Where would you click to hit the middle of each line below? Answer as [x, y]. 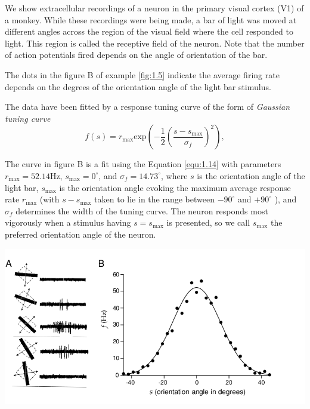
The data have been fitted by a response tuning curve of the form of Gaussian [148, 107]
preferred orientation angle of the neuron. [80, 234]
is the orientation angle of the [251, 175]
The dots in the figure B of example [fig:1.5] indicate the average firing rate [142, 74]
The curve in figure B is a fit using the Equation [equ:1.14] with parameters [143, 164]
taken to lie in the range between [154, 199]
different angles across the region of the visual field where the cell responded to [149, 31]
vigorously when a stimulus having [68, 222]
